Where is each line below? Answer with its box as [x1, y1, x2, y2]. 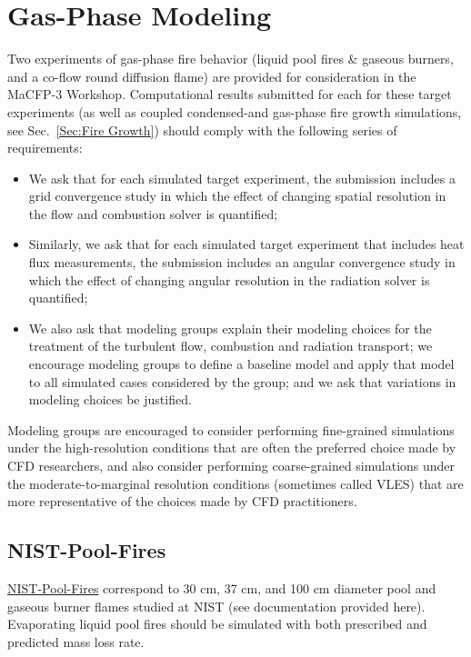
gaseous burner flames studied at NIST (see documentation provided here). [7, 596, 426, 615]
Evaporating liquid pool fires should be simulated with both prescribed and [7, 614, 427, 633]
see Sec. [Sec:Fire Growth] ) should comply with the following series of [7, 120, 397, 139]
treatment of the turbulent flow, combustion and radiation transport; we [28, 336, 433, 355]
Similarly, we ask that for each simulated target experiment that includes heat [28, 234, 465, 254]
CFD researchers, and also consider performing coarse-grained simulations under [7, 456, 456, 474]
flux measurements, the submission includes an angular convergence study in [28, 253, 456, 272]
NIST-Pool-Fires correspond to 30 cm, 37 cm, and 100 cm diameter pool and [7, 578, 436, 597]
